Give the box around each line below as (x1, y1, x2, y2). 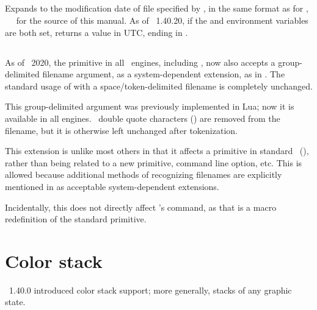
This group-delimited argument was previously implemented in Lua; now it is (5, 100, 294, 113)
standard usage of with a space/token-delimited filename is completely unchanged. (5, 79, 313, 92)
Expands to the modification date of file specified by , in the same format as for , (5, 2, 308, 15)
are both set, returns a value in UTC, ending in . (5, 26, 188, 38)
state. (5, 295, 26, 308)
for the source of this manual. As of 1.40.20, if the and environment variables (16, 13, 308, 26)
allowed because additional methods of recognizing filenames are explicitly (5, 168, 282, 181)
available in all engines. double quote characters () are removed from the (5, 112, 280, 124)
